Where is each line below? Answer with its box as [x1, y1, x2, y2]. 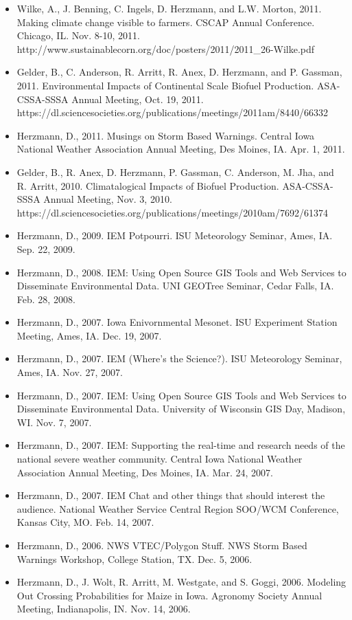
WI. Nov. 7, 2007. [16, 414, 92, 429]
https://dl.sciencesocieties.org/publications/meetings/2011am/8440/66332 [16, 105, 328, 120]
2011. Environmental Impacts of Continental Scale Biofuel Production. [16, 78, 314, 92]
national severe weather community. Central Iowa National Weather [16, 452, 303, 466]
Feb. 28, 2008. [16, 291, 75, 306]
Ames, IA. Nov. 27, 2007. [16, 365, 123, 379]
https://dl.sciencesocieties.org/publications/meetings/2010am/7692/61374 [16, 205, 328, 219]
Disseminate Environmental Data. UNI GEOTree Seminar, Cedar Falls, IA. [16, 278, 334, 293]
